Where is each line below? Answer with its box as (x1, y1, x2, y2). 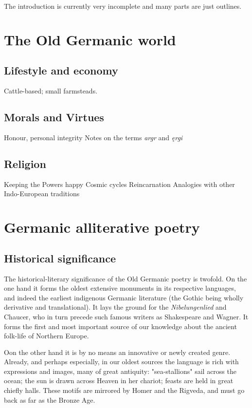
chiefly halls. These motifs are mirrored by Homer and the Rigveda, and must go (4, 385, 245, 395)
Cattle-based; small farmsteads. (4, 86, 98, 96)
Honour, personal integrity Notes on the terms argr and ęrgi (4, 132, 183, 142)
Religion (4, 156, 46, 171)
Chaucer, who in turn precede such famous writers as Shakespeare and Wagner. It (4, 311, 249, 321)
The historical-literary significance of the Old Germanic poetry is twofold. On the (4, 273, 247, 283)
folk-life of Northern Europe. (4, 331, 89, 341)
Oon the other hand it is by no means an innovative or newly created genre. (4, 347, 231, 357)
